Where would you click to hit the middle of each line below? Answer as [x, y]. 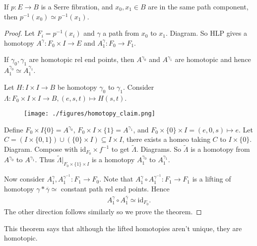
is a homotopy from [220, 149]
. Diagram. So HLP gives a [206, 33]
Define [14, 129]
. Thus [45, 159]
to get [120, 149]
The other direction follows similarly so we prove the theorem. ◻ [103, 211]
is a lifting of [212, 179]
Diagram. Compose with [41, 149]
